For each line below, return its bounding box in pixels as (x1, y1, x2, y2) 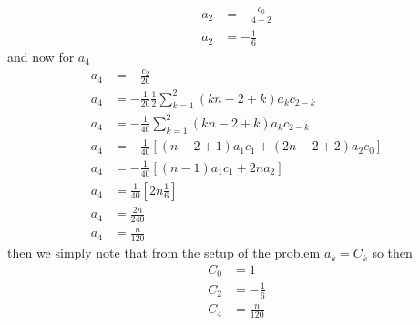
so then (372, 243, 413, 262)
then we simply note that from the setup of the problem (7, 243, 321, 262)
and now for (7, 46, 75, 66)
